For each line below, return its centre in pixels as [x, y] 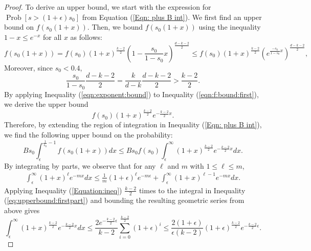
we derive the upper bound [46, 104]
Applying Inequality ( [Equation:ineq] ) [63, 190]
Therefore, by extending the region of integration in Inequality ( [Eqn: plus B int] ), [133, 124]
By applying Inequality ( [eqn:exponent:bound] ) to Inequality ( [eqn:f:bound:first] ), [131, 94]
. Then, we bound [115, 27]
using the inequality [230, 27]
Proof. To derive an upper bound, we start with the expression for [108, 7]
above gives [22, 210]
